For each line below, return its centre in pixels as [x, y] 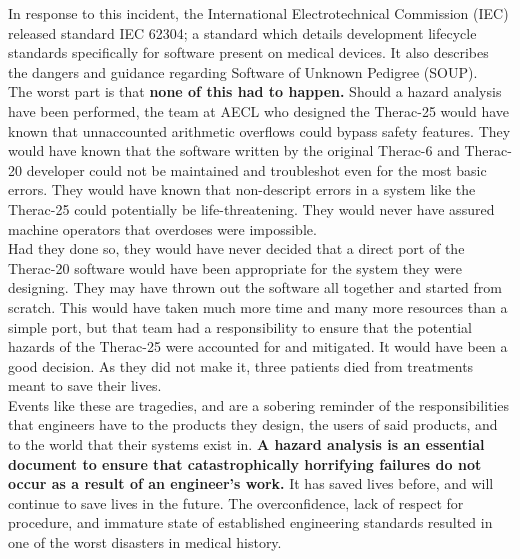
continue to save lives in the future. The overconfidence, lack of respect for [236, 502]
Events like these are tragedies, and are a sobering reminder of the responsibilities [259, 404]
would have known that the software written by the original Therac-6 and [234, 150]
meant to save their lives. [85, 385]
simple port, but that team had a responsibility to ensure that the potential [240, 326]
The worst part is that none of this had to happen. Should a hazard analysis [255, 91]
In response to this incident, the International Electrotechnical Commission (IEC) [258, 13]
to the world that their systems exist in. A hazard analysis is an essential [246, 444]
